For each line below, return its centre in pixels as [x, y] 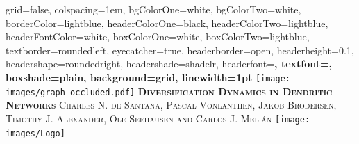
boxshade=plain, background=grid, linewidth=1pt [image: [148, 77]
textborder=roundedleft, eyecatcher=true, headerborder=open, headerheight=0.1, [180, 50]
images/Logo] [35, 133]
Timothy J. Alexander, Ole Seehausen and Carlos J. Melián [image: [158, 118]
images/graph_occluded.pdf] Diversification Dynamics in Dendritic [169, 91]
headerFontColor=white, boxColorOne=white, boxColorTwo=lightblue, [158, 37]
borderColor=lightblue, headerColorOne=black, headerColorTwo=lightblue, [167, 23]
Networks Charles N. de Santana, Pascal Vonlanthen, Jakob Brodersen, [171, 105]
